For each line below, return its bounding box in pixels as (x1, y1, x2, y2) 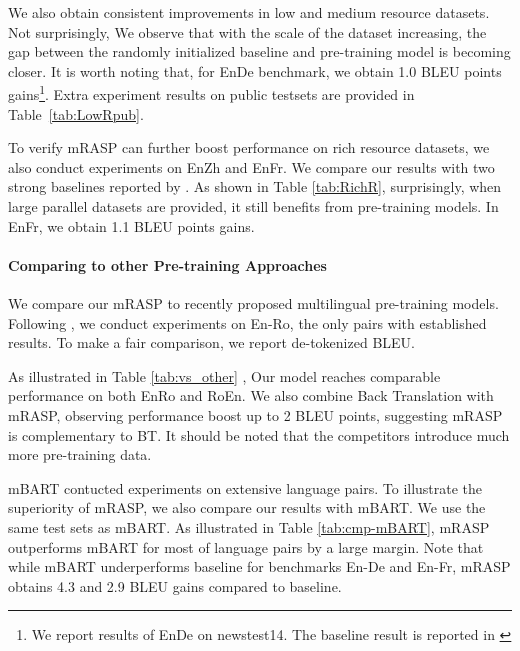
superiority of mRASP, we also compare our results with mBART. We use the (8, 497, 486, 518)
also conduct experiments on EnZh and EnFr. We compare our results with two (8, 156, 495, 177)
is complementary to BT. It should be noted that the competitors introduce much (8, 424, 510, 445)
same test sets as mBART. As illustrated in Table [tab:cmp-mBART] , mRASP (8, 516, 490, 537)
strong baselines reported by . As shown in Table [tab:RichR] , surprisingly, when (8, 176, 502, 197)
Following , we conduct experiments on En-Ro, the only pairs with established (8, 312, 487, 333)
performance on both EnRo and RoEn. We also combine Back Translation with (8, 385, 494, 406)
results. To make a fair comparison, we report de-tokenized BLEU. (8, 332, 415, 353)
